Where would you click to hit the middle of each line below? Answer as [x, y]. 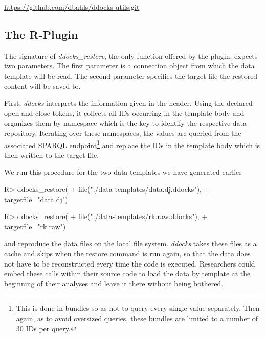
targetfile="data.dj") [36, 199]
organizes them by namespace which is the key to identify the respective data [125, 123]
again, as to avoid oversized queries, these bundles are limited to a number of [137, 318]
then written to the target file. [52, 154]
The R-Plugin [41, 34]
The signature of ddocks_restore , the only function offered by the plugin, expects [131, 55]
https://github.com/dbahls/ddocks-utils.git [72, 7]
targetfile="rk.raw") [35, 226]
